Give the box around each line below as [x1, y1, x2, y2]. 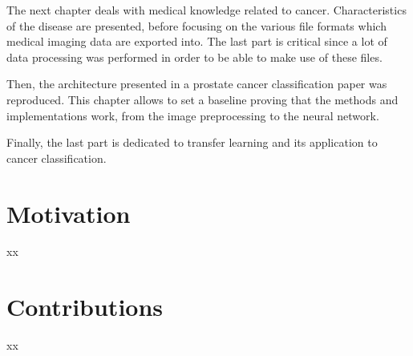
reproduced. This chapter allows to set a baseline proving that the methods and [6, 91, 399, 107]
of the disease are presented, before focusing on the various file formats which [6, 17, 387, 34]
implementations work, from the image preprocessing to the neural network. [6, 107, 379, 123]
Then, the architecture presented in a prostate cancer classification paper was [6, 75, 387, 92]
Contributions [6, 290, 164, 323]
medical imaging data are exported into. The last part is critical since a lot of [6, 33, 387, 50]
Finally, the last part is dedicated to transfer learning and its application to [6, 134, 378, 151]
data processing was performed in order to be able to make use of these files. [6, 48, 383, 65]
